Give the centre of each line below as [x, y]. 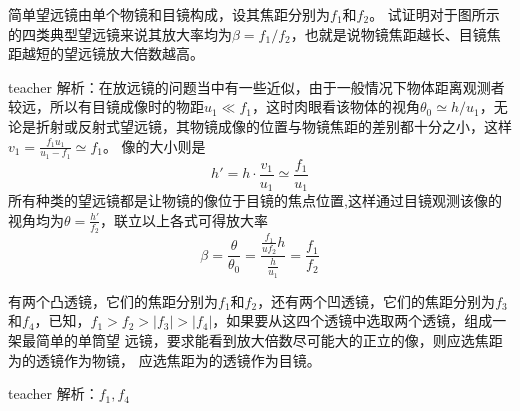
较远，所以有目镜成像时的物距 [106, 106]
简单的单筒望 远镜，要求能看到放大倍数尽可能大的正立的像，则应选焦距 [269, 339]
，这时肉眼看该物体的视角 [336, 106]
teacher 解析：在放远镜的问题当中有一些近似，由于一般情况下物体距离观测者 [256, 86]
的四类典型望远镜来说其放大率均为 [120, 33]
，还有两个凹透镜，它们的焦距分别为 [376, 300]
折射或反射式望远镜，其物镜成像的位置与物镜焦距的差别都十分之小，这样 [273, 125]
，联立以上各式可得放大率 [184, 219]
